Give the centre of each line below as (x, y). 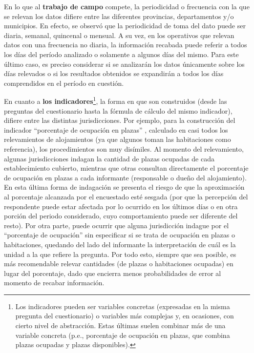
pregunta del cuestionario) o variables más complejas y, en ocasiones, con (125, 316)
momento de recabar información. (54, 283)
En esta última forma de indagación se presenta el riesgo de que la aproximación (124, 187)
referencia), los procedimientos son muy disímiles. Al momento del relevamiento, (124, 148)
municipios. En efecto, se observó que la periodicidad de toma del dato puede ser (125, 26)
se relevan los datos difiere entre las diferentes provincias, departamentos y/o (119, 16)
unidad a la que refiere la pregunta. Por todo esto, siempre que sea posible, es (120, 254)
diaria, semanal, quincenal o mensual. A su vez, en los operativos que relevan (119, 35)
